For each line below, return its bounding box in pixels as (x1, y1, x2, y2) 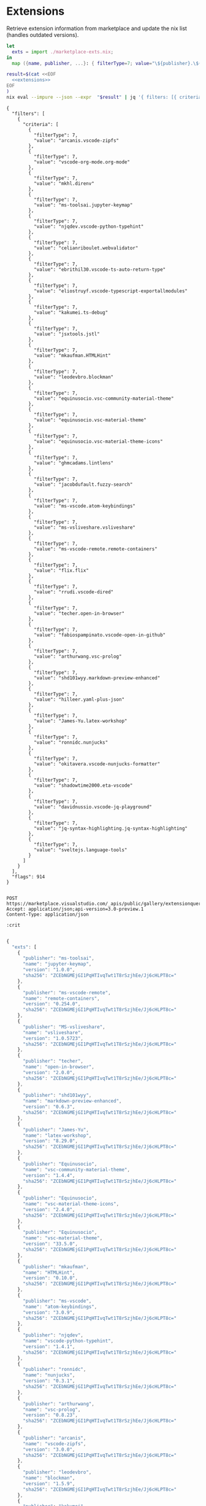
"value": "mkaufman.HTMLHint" (33, 352, 112, 359)
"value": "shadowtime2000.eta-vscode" (33, 782, 133, 789)
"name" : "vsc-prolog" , (22, 1407, 81, 1413)
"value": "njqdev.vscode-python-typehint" (33, 223, 144, 230)
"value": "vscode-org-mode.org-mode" (33, 158, 131, 165)
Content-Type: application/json (6, 911, 89, 918)
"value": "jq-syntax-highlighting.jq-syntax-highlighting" (33, 825, 188, 832)
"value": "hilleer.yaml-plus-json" (33, 696, 124, 703)
